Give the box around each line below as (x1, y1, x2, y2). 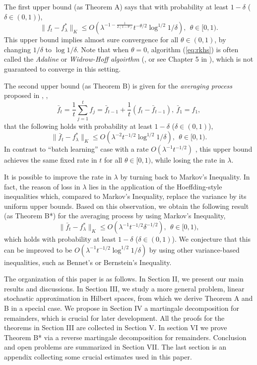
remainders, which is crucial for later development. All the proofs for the (4, 312, 225, 323)
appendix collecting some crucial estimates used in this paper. (4, 351, 192, 362)
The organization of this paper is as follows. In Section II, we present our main (4, 274, 244, 284)
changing (4, 44, 31, 54)
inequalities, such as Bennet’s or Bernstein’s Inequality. (4, 257, 172, 267)
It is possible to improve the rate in (4, 172, 112, 182)
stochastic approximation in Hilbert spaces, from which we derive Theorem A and (4, 293, 253, 303)
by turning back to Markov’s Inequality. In (120, 172, 250, 182)
